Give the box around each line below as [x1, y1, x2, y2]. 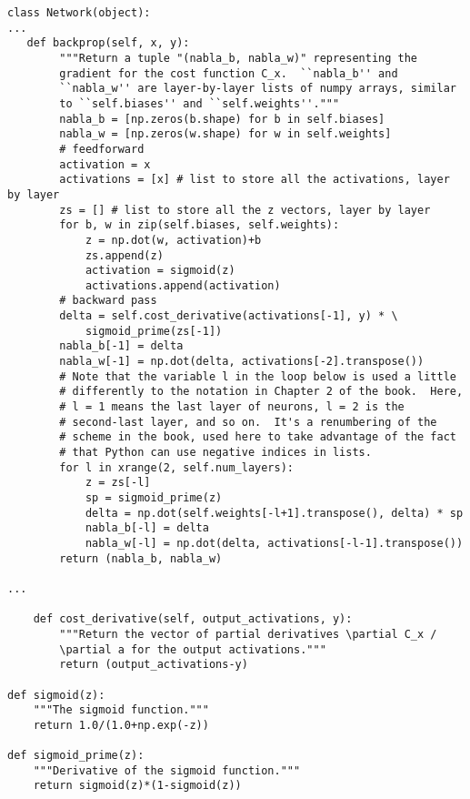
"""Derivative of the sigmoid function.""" [33, 764, 301, 777]
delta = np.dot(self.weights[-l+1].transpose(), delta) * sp [85, 506, 464, 520]
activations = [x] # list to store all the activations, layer [59, 173, 450, 187]
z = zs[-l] [85, 476, 151, 490]
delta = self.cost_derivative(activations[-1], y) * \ [59, 309, 398, 323]
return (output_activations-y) [59, 658, 248, 672]
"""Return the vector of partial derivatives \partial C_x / [59, 627, 437, 641]
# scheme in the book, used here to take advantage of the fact [59, 430, 456, 444]
